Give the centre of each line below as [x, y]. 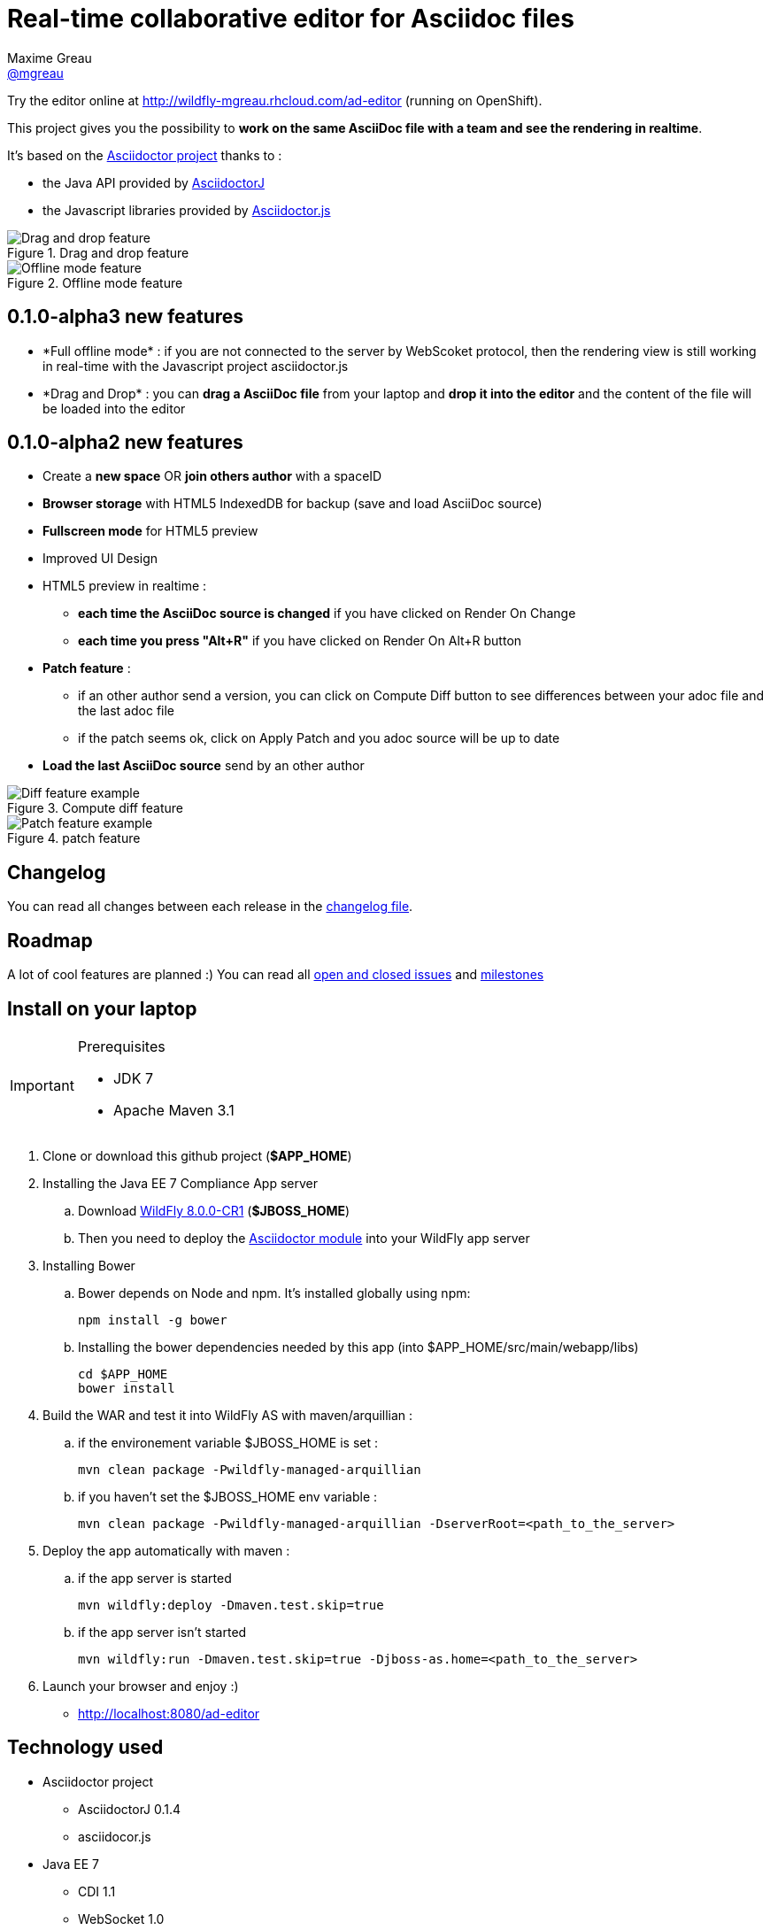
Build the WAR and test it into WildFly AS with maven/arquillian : [228, 1415]
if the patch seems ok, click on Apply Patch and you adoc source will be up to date [319, 738]
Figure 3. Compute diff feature [95, 808]
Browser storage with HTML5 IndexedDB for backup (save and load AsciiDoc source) [293, 504]
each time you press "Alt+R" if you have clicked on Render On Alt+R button [300, 641]
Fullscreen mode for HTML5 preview [150, 531]
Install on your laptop [102, 1008]
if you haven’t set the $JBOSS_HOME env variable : [228, 1496]
